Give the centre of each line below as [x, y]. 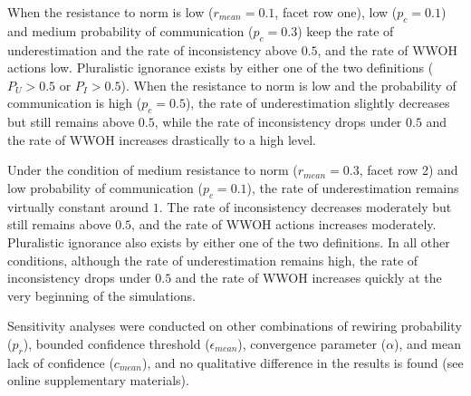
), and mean [428, 343]
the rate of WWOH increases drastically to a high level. [162, 139]
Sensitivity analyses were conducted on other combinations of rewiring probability [235, 326]
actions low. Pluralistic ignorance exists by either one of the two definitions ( [221, 68]
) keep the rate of [346, 30]
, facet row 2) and [409, 170]
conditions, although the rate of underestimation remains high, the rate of [213, 260]
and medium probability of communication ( [130, 30]
